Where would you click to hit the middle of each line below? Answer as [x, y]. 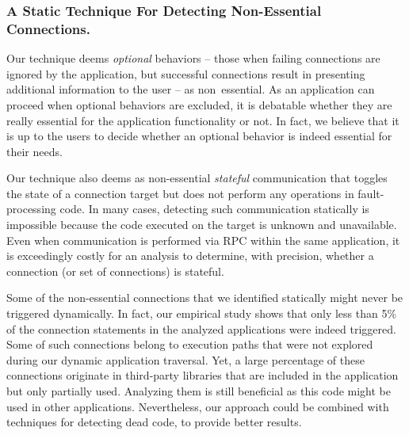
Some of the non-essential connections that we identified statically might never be [205, 298]
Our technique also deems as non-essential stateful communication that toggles [197, 178]
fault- [371, 193]
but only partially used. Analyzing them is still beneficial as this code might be [199, 391]
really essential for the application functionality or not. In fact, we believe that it [203, 120]
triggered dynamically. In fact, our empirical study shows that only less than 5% [202, 313]
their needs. [34, 151]
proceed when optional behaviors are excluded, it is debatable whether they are [199, 104]
